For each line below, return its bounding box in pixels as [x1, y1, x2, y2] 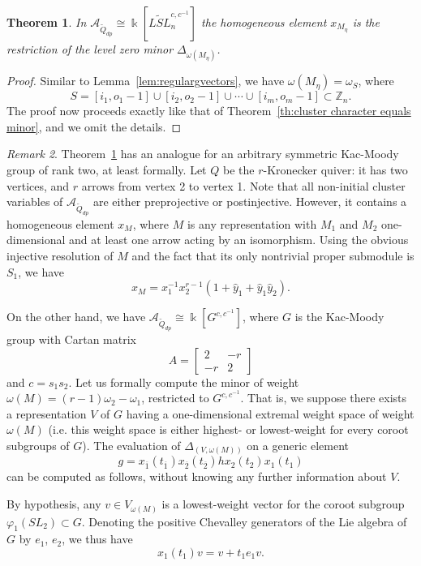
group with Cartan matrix [6, 330, 136, 347]
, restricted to [141, 389, 209, 406]
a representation [6, 405, 87, 422]
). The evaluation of [82, 436, 181, 453]
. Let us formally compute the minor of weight [68, 373, 299, 390]
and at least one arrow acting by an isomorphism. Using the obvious [69, 231, 409, 248]
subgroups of [6, 436, 70, 453]
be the [222, 161, 255, 178]
